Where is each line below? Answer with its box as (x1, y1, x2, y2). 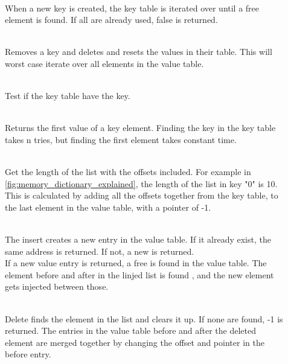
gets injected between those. (5, 280, 109, 293)
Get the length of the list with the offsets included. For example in (5, 165, 251, 178)
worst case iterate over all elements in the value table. (5, 57, 204, 69)
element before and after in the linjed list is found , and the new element (5, 268, 274, 281)
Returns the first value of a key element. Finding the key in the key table (5, 121, 276, 134)
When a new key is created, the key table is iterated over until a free (5, 1, 260, 14)
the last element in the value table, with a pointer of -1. (5, 200, 211, 213)
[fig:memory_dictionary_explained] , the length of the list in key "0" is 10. (5, 177, 278, 190)
